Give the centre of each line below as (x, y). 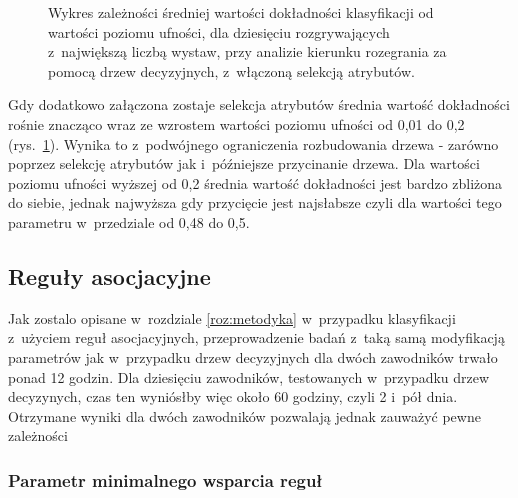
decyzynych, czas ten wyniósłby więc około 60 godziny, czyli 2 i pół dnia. (233, 396)
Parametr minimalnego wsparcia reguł (165, 479)
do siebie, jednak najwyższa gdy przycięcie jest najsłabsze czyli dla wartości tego (255, 202)
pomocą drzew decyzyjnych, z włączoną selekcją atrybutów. (231, 70)
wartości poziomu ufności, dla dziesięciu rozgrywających (219, 31)
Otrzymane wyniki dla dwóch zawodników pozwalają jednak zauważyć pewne (244, 415)
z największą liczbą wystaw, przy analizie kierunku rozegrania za (247, 51)
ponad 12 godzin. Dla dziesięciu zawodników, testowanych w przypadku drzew (249, 376)
